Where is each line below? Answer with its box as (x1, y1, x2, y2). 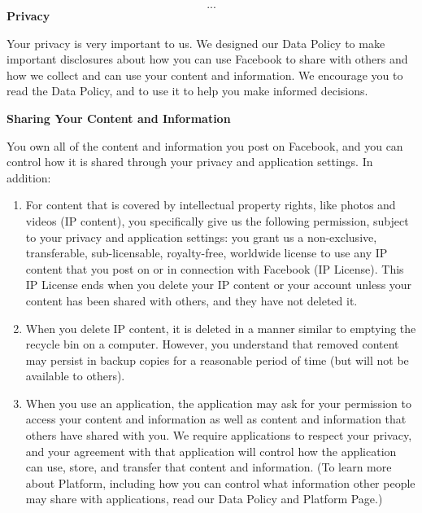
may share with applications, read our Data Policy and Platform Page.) (25, 490, 383, 507)
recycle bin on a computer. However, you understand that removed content (25, 335, 399, 353)
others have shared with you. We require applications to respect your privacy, (25, 427, 412, 444)
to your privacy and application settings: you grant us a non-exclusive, (25, 228, 377, 245)
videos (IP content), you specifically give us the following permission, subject (25, 212, 409, 229)
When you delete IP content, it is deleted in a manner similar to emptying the (25, 319, 416, 336)
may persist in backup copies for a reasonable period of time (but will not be (25, 351, 409, 368)
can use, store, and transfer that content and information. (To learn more (25, 458, 392, 476)
